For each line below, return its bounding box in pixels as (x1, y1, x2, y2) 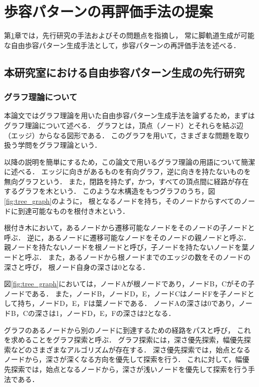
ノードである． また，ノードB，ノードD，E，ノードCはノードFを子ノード (4, 288, 248, 298)
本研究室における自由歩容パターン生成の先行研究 (4, 64, 245, 80)
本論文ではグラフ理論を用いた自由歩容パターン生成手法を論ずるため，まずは (4, 110, 255, 121)
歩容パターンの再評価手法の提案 (4, 1, 213, 22)
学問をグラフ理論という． (17, 140, 101, 150)
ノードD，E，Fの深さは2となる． (66, 308, 175, 318)
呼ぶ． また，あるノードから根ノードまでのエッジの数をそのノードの (24, 252, 251, 262)
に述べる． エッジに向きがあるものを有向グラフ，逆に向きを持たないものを (4, 166, 251, 177)
